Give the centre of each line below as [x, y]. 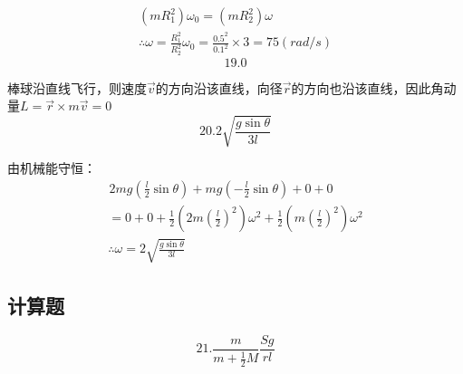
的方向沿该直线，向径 [219, 87]
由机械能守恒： [52, 168]
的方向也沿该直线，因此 [361, 87]
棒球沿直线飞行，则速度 [77, 87]
